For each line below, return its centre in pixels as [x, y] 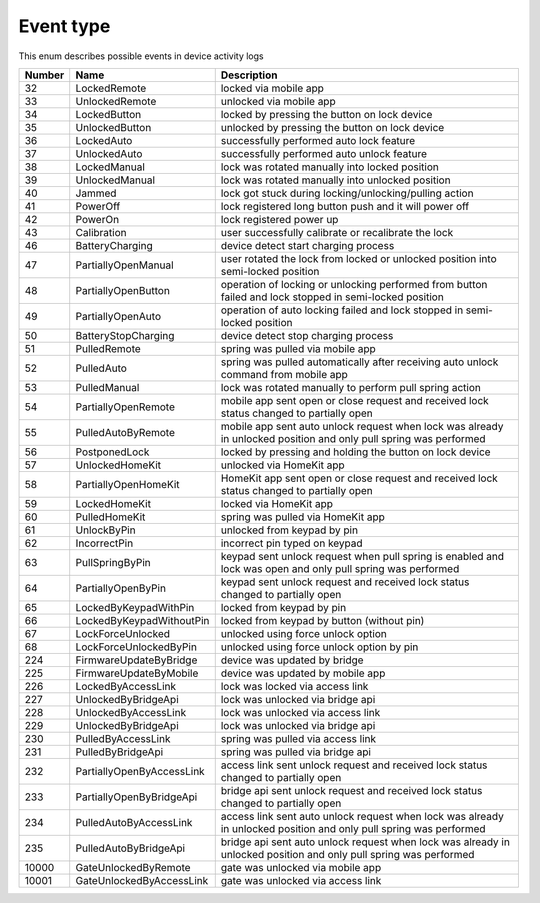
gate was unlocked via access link [301, 880]
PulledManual [107, 387]
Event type [64, 26]
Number [44, 75]
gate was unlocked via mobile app [301, 867]
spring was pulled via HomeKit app [302, 517]
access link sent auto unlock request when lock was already [362, 816]
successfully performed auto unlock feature [324, 153]
